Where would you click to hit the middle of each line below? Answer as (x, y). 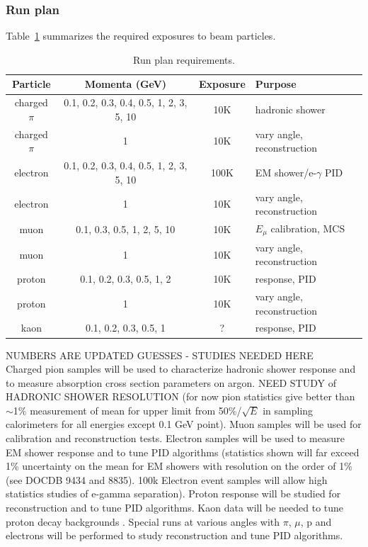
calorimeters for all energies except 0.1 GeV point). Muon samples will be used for (184, 424)
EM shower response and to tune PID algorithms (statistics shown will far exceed (183, 452)
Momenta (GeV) (126, 84)
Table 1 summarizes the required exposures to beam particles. (141, 36)
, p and (316, 521)
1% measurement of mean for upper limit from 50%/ (127, 410)
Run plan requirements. (184, 59)
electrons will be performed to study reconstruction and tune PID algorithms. (174, 535)
